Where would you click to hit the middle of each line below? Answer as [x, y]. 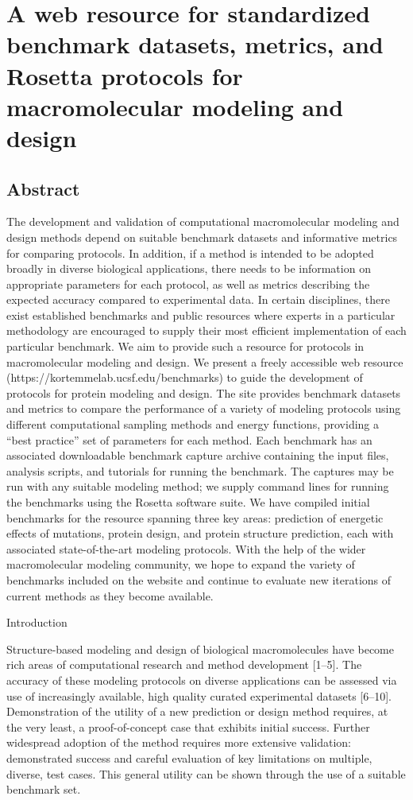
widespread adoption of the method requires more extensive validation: [179, 742]
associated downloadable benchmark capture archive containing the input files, [198, 455]
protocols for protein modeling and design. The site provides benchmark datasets [204, 392]
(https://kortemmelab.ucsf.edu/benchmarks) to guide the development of [185, 377]
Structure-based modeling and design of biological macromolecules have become [200, 649]
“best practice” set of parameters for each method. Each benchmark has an [189, 439]
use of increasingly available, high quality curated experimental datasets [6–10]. [199, 695]
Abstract [43, 188]
